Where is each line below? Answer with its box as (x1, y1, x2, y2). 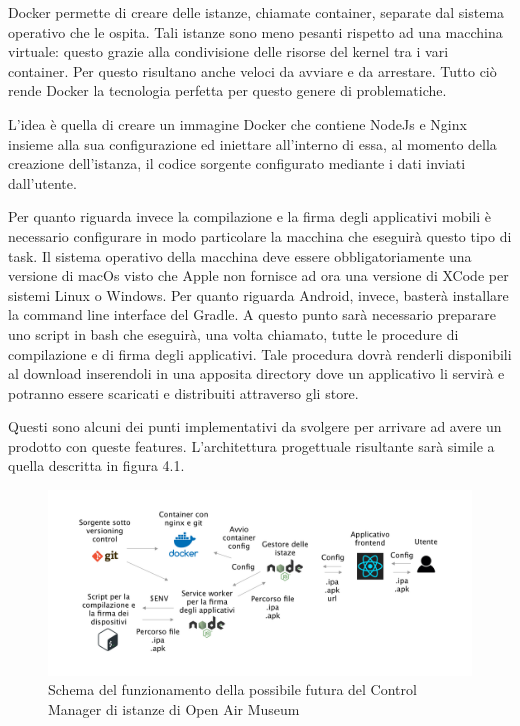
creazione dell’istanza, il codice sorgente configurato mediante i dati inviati (8, 153, 466, 174)
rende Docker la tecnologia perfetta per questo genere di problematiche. (8, 80, 447, 101)
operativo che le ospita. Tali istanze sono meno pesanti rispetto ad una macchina (8, 21, 503, 42)
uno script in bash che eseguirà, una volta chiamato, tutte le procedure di (8, 323, 459, 344)
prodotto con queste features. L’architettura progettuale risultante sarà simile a (8, 435, 495, 456)
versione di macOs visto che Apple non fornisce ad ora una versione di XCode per (8, 265, 509, 286)
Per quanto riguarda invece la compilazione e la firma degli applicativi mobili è (8, 206, 491, 227)
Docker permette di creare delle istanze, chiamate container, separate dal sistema (8, 2, 505, 22)
